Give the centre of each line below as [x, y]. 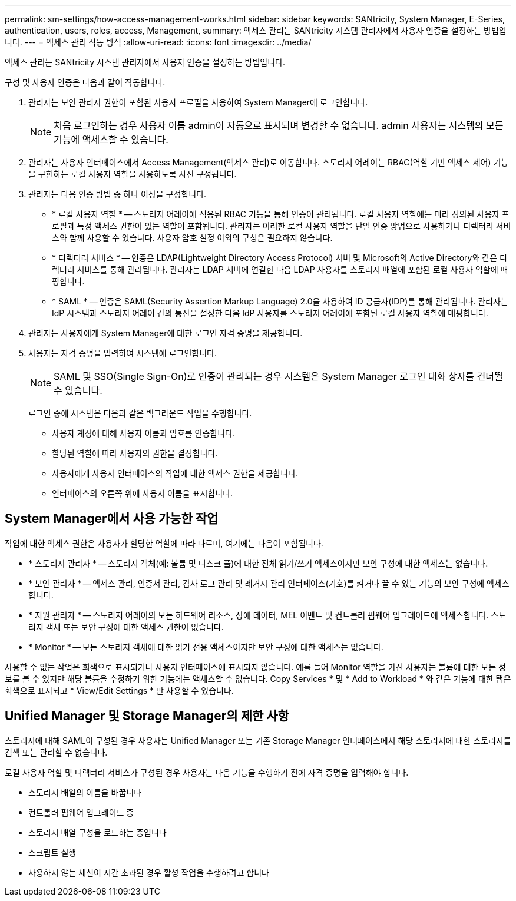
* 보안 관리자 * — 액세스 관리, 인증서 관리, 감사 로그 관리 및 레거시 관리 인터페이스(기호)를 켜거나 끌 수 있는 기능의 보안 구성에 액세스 [269, 583]
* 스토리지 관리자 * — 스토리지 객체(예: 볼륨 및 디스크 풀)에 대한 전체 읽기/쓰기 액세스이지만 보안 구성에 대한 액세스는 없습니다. [258, 563]
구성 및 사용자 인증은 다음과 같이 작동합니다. [85, 82]
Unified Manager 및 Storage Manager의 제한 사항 [147, 716]
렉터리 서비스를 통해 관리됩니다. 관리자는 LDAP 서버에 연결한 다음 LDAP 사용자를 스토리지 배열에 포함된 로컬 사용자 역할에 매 [280, 269]
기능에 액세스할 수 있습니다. [111, 140]
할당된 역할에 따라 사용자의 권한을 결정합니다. [135, 453]
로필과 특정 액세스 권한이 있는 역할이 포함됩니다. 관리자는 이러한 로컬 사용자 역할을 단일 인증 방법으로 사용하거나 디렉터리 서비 [282, 226]
